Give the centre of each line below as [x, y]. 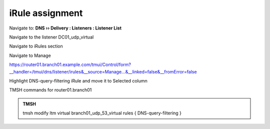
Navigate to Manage [30, 55]
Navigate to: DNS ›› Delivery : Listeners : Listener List [65, 28]
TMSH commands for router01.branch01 [50, 90]
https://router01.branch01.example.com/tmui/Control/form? [70, 64]
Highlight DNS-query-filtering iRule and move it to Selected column [78, 80]
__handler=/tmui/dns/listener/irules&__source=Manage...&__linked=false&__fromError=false [103, 71]
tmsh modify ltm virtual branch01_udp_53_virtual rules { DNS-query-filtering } [102, 113]
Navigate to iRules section [36, 46]
